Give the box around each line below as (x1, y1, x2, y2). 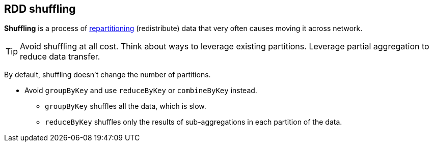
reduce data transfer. (20, 51, 100, 62)
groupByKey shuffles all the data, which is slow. (45, 102, 206, 111)
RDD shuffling (4, 3, 76, 15)
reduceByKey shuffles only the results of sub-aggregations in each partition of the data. (45, 118, 342, 127)
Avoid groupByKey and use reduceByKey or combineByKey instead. (24, 86, 257, 95)
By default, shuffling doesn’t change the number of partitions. (4, 70, 211, 79)
